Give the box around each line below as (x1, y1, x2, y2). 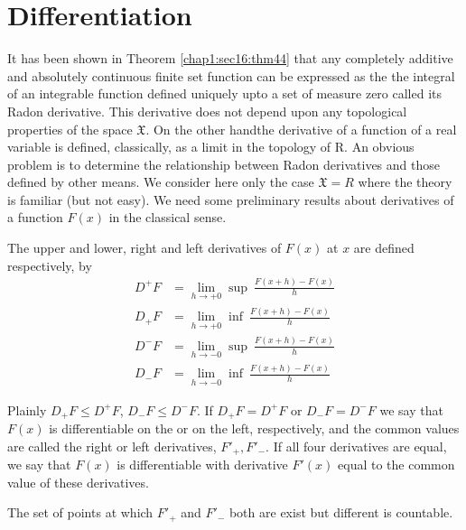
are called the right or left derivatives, (7, 436, 217, 455)
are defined (353, 238, 415, 257)
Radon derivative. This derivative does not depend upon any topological (7, 101, 407, 120)
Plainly (7, 400, 47, 419)
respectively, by (7, 256, 92, 274)
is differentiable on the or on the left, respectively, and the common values (49, 418, 460, 437)
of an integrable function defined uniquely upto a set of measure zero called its (7, 84, 443, 103)
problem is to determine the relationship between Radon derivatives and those (7, 154, 440, 173)
